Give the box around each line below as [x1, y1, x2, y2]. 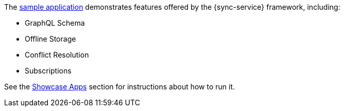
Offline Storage [25, 34, 76, 43]
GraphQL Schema [25, 18, 85, 27]
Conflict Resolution [25, 50, 89, 59]
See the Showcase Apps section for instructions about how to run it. [4, 82, 235, 91]
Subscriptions [25, 66, 72, 75]
